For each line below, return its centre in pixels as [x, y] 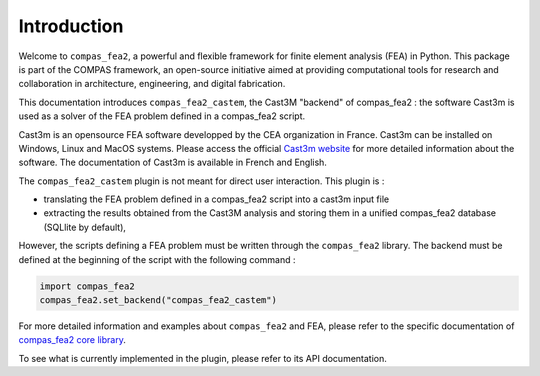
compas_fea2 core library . [72, 340]
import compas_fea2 [87, 286]
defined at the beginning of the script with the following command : [157, 259]
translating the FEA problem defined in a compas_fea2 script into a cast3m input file [216, 199]
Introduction [71, 26]
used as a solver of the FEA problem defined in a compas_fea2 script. [162, 116]
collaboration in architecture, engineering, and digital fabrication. [152, 84]
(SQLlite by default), [85, 227]
